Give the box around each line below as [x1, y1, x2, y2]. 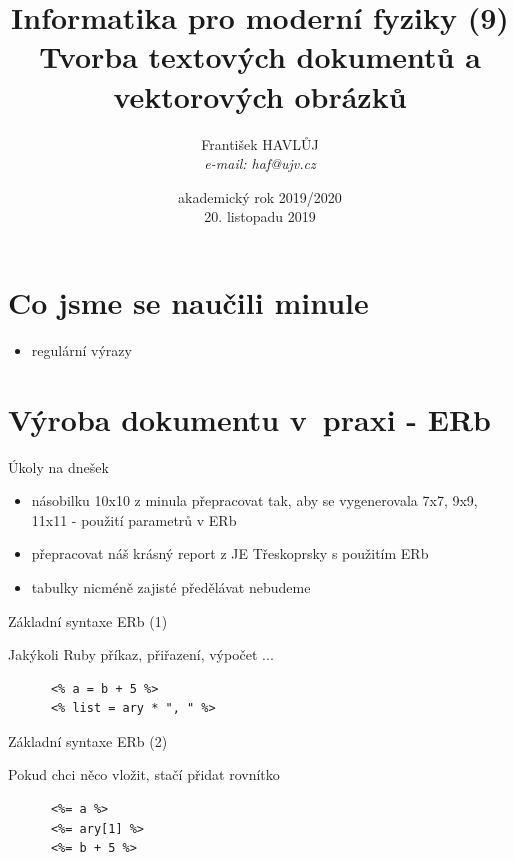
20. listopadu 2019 [204, 206, 316, 227]
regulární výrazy [31, 339, 132, 360]
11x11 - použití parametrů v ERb [31, 509, 237, 530]
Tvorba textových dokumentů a [39, 36, 481, 77]
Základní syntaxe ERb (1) [8, 610, 168, 631]
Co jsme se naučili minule [8, 281, 369, 322]
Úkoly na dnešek [8, 456, 109, 477]
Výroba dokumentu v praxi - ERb [8, 398, 492, 439]
